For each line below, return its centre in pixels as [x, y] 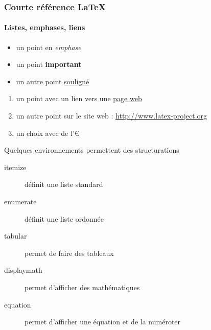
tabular [16, 236]
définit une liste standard [64, 184]
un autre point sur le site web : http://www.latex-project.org [112, 116]
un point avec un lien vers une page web [79, 98]
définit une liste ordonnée [64, 218]
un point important [49, 64]
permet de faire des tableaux [69, 253]
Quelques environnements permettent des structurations [92, 150]
